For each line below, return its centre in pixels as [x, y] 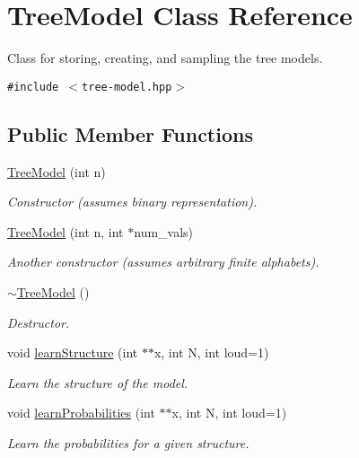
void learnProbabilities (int [81, 413]
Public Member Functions [130, 133]
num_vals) [164, 231]
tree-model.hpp [127, 87]
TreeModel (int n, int [66, 231]
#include [33, 87]
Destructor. [39, 322]
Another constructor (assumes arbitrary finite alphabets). [163, 262]
